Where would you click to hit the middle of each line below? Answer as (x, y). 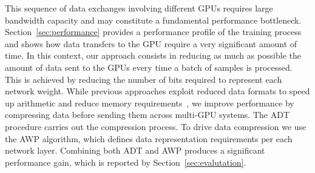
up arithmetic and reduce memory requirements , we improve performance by (150, 103)
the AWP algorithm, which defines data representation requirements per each (149, 138)
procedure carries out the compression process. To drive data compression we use (156, 126)
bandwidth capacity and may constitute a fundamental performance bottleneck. (153, 20)
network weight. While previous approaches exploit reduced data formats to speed (157, 91)
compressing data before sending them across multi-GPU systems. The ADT (147, 115)
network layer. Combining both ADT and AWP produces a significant (135, 150)
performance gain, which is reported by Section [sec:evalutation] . (126, 162)
